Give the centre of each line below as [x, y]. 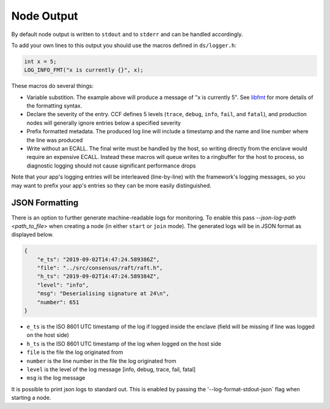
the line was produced [55, 140]
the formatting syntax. [54, 106]
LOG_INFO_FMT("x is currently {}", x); [84, 70]
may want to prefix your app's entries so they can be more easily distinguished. [112, 185]
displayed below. [32, 235]
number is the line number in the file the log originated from [101, 361]
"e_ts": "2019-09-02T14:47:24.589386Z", [98, 259]
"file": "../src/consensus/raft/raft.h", [100, 268]
